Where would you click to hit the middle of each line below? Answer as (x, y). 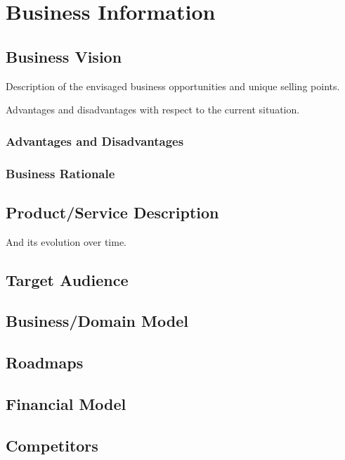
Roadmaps (45, 362)
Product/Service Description (112, 212)
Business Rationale (60, 173)
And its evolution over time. (66, 241)
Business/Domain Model (97, 321)
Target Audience (67, 279)
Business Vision (64, 56)
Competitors (52, 445)
